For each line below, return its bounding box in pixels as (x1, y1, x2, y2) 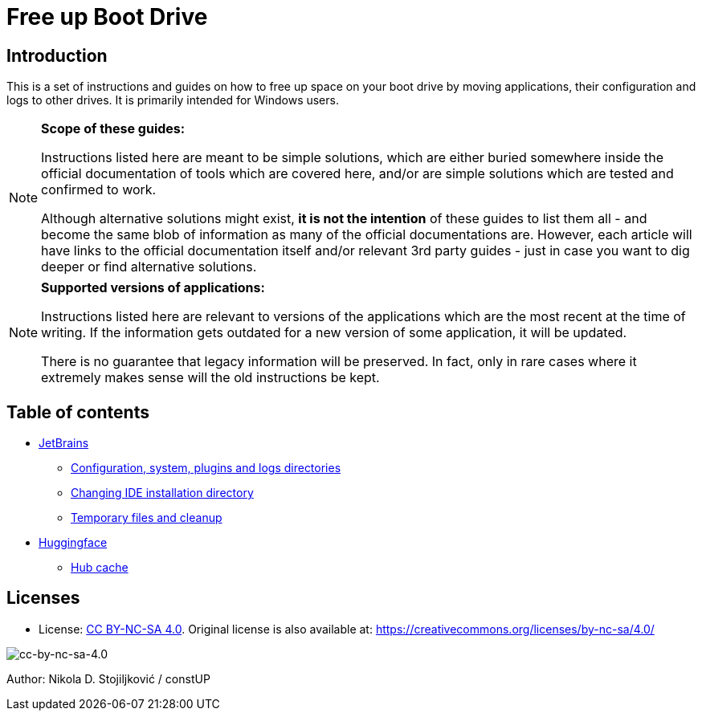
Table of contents (6, 401, 149, 422)
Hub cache (71, 560, 129, 575)
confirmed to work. (41, 181, 157, 198)
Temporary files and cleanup (71, 511, 222, 525)
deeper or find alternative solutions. (41, 259, 257, 275)
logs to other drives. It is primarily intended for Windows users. (6, 93, 339, 108)
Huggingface (39, 536, 108, 550)
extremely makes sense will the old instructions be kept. (41, 369, 380, 386)
